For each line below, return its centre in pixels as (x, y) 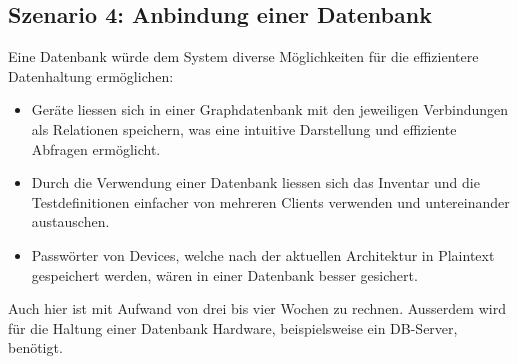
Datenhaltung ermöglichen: (91, 75)
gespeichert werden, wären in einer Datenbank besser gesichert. (224, 274)
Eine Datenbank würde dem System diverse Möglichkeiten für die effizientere (243, 56)
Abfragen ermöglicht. (96, 148)
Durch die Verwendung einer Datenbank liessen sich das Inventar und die (255, 182)
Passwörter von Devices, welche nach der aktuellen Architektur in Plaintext (263, 254)
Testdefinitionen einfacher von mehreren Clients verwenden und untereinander (270, 201)
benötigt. (35, 347)
